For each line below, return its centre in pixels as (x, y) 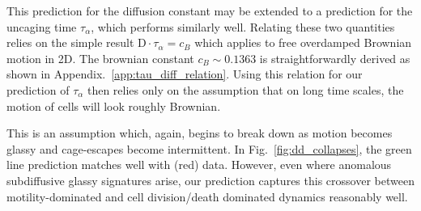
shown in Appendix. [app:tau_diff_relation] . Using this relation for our (185, 74)
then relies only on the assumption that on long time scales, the (245, 89)
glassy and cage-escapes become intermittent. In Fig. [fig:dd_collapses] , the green (209, 148)
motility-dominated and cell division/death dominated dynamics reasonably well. (207, 196)
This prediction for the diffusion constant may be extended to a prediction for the (210, 11)
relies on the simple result (70, 42)
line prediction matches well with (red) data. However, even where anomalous (199, 165)
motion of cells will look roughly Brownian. (114, 105)
